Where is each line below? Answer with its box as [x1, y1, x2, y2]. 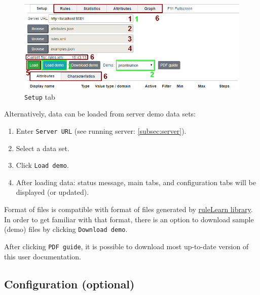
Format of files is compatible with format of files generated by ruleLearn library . [4, 204, 253, 215]
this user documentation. [4, 251, 81, 261]
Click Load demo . [16, 160, 69, 170]
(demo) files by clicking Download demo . [4, 224, 128, 234]
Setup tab [24, 91, 55, 102]
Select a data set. [16, 142, 69, 153]
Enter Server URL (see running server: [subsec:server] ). [16, 125, 187, 136]
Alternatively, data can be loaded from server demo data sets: [4, 108, 196, 119]
